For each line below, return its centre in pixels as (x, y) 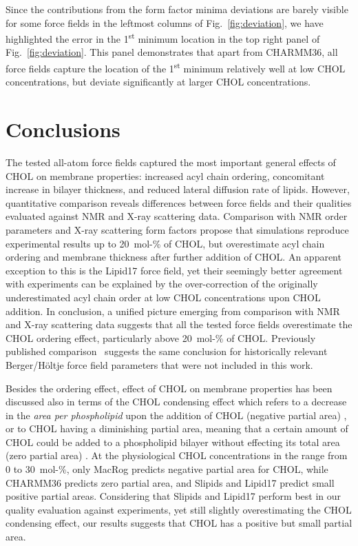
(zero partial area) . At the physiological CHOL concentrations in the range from (177, 455)
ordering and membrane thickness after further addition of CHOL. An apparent (173, 257)
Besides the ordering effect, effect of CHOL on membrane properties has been (169, 388)
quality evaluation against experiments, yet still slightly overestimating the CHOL (179, 509)
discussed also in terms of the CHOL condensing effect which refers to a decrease (176, 402)
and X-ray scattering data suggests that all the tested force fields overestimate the (179, 324)
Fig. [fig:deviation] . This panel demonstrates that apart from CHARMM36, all (172, 52)
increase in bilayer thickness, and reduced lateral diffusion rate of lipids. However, (178, 189)
